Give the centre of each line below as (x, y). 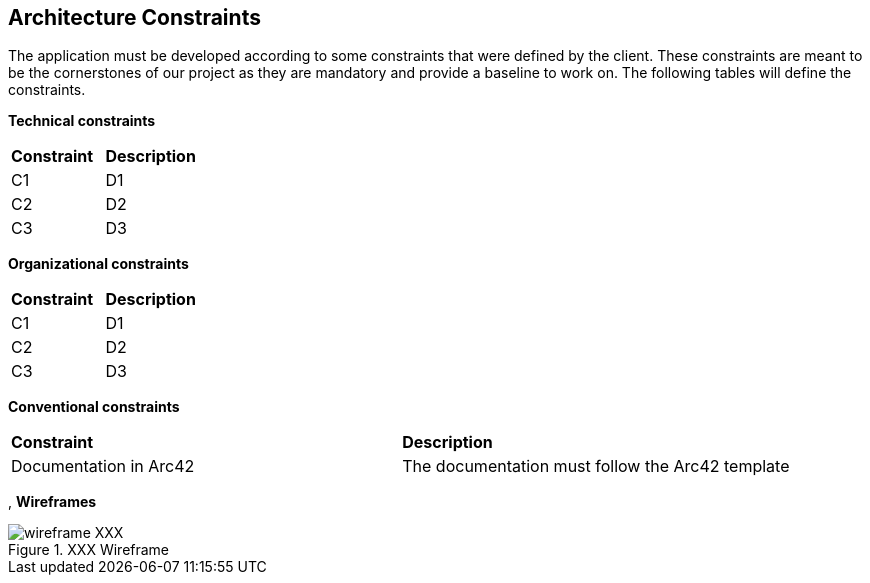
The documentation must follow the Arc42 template (596, 466)
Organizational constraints (98, 264)
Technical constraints (82, 121)
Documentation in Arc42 (103, 466)
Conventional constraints (94, 407)
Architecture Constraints (134, 17)
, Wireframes (52, 502)
